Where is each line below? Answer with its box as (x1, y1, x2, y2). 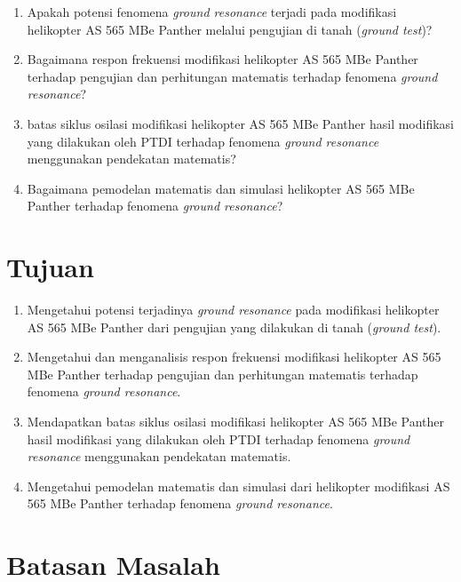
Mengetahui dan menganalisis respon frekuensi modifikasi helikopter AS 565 (27, 347, 441, 366)
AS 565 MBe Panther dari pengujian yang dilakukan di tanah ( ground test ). (27, 317, 441, 336)
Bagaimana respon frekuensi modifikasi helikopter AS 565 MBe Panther (27, 50, 418, 68)
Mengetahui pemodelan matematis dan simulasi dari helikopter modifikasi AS (27, 476, 450, 495)
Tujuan (6, 249, 94, 285)
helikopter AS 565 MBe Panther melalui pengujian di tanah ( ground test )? (27, 20, 433, 38)
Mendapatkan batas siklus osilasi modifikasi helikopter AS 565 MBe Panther (27, 412, 444, 431)
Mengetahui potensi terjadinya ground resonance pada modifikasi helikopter (27, 300, 440, 319)
